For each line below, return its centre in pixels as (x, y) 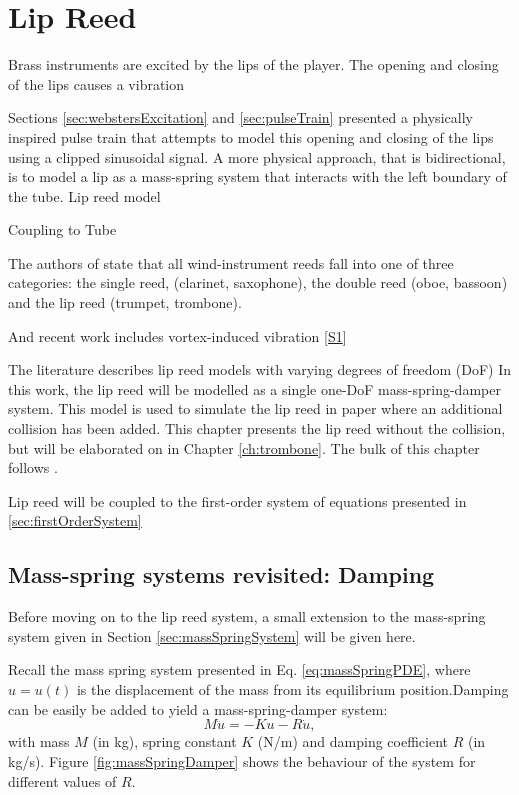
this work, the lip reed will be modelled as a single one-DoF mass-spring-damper (254, 388)
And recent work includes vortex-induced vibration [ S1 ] (177, 335)
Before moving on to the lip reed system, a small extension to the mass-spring (247, 616)
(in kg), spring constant (164, 741)
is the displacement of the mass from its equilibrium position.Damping (292, 688)
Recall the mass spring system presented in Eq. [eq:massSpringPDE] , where (239, 669)
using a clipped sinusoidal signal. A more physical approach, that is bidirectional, (257, 156)
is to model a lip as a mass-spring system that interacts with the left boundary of (257, 176)
